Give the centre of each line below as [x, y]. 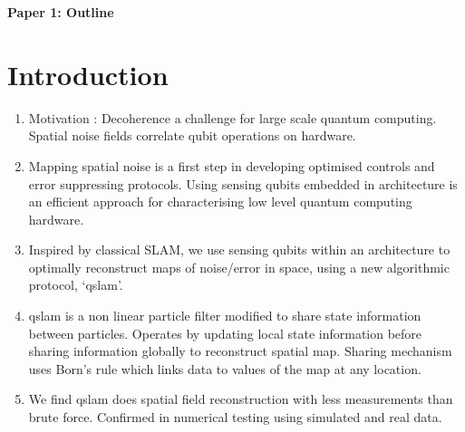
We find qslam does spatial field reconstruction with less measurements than [241, 399]
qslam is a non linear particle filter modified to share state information [225, 316]
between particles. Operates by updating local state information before [225, 333]
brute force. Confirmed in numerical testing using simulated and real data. [235, 417]
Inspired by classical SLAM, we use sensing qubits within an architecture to [239, 250]
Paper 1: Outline [61, 12]
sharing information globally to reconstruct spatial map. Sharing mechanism [240, 351]
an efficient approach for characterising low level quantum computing [220, 202]
